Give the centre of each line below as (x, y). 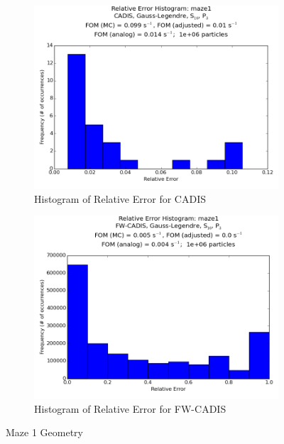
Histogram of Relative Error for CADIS (120, 198)
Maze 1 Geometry (45, 432)
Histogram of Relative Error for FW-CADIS (130, 408)
